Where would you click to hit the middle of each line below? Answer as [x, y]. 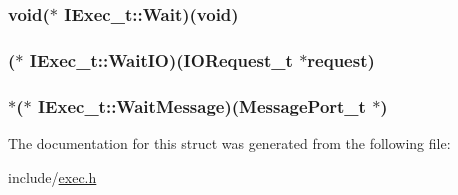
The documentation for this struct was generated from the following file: [229, 142]
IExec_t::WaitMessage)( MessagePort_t [201, 105]
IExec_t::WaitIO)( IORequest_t [161, 59]
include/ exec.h [52, 176]
